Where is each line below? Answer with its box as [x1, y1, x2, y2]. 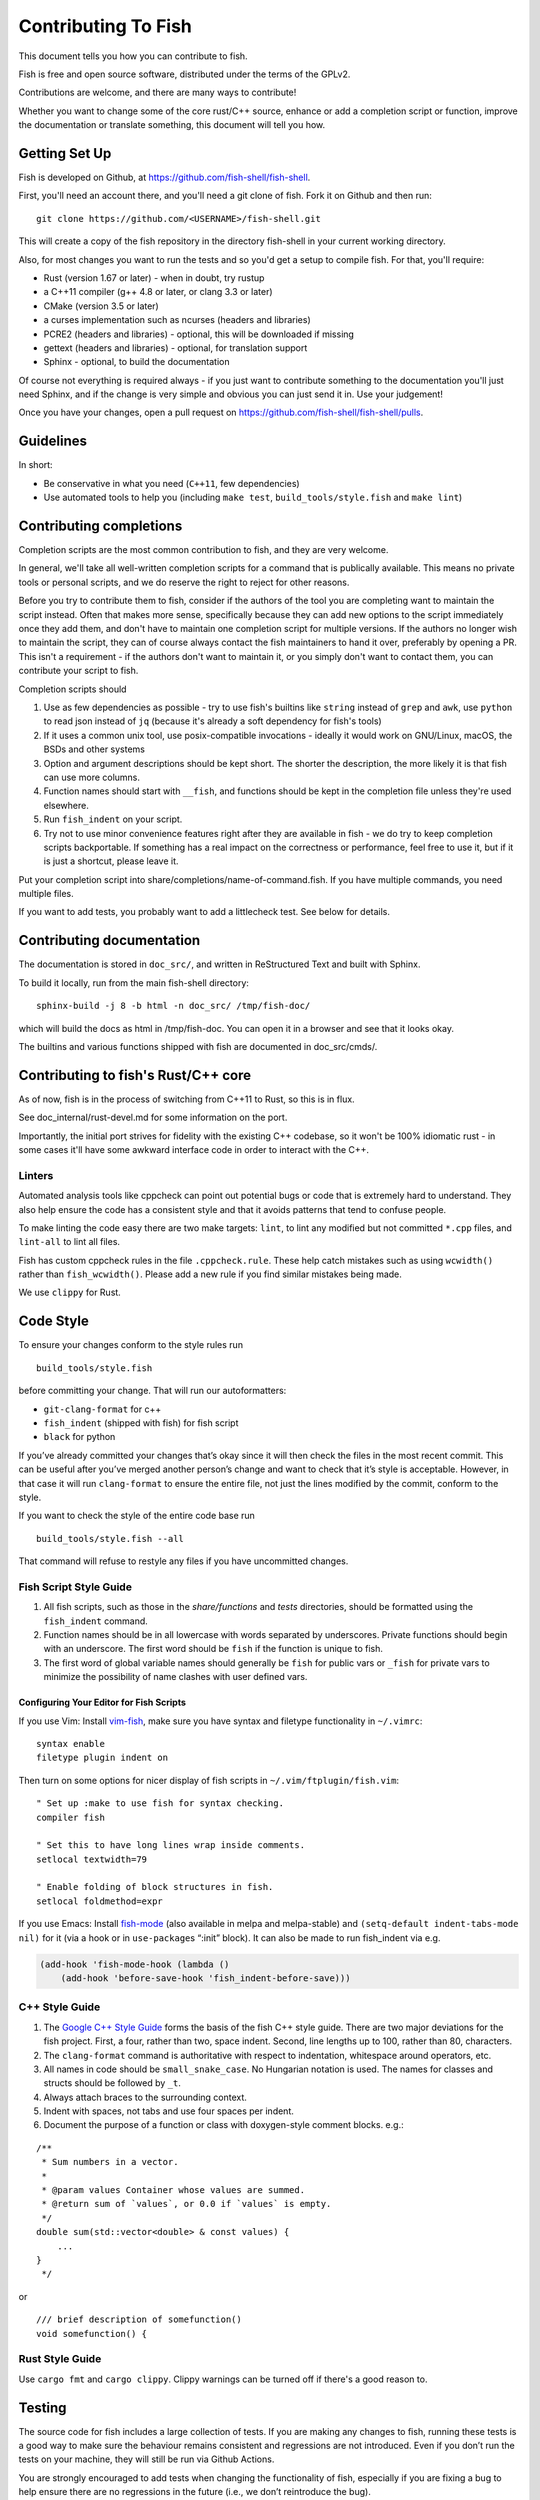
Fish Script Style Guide [18, 1580, 132, 1594]
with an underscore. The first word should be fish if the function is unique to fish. [43, 1643, 384, 1655]
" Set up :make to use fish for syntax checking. [36, 1798, 285, 1809]
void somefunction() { [36, 2328, 148, 2339]
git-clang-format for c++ [43, 1403, 162, 1415]
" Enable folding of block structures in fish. [36, 1881, 274, 1893]
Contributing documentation [18, 932, 201, 949]
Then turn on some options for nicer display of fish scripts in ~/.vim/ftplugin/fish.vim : [18, 1774, 400, 1786]
